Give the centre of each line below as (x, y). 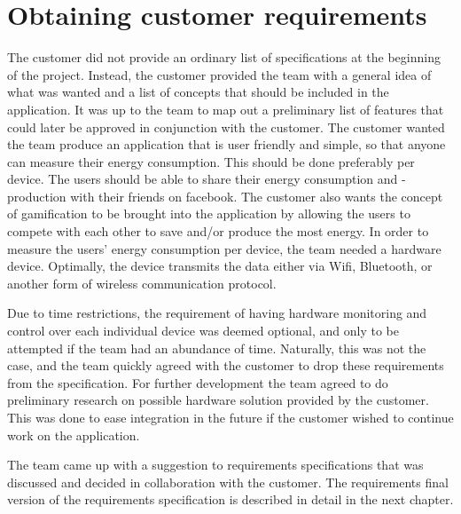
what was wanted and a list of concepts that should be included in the (198, 92)
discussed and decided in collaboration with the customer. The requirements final (228, 482)
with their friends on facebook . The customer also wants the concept (257, 196)
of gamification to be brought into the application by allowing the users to (209, 214)
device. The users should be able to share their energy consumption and (203, 179)
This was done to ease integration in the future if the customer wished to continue (230, 417)
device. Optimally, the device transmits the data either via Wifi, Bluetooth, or (220, 266)
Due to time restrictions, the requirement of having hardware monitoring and (217, 313)
